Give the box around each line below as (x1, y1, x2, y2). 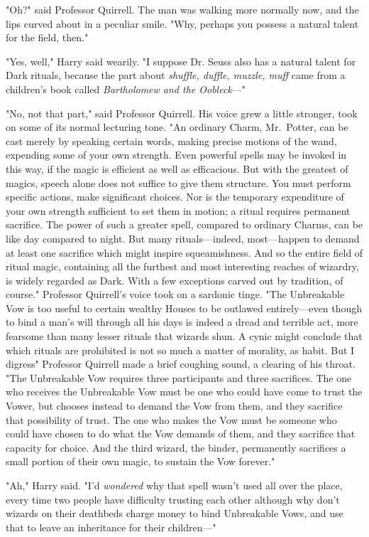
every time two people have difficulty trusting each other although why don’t (6, 491, 340, 506)
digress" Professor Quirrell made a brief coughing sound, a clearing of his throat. (6, 356, 356, 371)
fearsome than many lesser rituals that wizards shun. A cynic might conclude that (6, 329, 363, 344)
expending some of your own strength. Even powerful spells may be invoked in (6, 147, 347, 162)
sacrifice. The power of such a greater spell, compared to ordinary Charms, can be (6, 217, 363, 232)
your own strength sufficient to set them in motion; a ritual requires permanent (6, 203, 351, 218)
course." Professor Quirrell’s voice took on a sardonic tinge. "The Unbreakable (6, 287, 345, 302)
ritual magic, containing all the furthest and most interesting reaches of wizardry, (6, 259, 359, 274)
